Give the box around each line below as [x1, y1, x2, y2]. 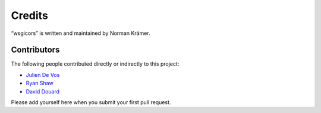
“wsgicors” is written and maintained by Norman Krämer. [11, 30, 151, 37]
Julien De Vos [26, 71, 60, 78]
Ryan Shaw [26, 80, 53, 87]
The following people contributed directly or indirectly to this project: [11, 60, 180, 67]
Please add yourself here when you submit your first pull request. [11, 99, 171, 106]
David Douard [26, 88, 59, 95]
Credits [11, 9, 49, 22]
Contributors [11, 45, 60, 55]
